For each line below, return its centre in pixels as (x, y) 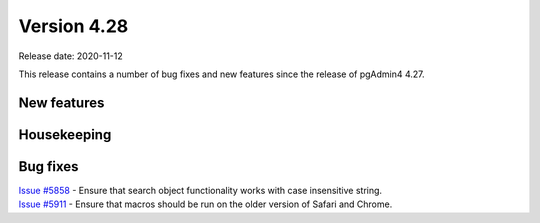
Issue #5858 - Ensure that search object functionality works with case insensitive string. (200, 190)
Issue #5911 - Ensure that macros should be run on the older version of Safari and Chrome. (205, 204)
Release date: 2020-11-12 (71, 56)
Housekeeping (65, 134)
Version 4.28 (73, 26)
